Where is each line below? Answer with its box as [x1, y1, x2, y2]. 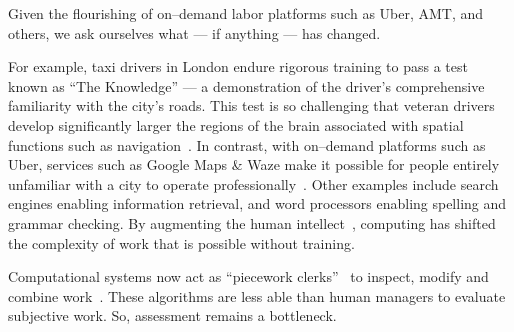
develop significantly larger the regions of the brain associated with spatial [8, 114, 464, 135]
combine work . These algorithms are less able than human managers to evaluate [8, 285, 506, 306]
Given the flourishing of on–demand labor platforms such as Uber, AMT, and [8, 3, 484, 23]
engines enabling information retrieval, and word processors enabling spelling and [8, 193, 507, 214]
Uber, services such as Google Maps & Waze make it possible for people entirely [8, 154, 500, 175]
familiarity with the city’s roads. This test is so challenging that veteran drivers [8, 95, 495, 116]
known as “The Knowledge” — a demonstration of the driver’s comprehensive [8, 75, 485, 96]
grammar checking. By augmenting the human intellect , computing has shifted [8, 212, 496, 233]
